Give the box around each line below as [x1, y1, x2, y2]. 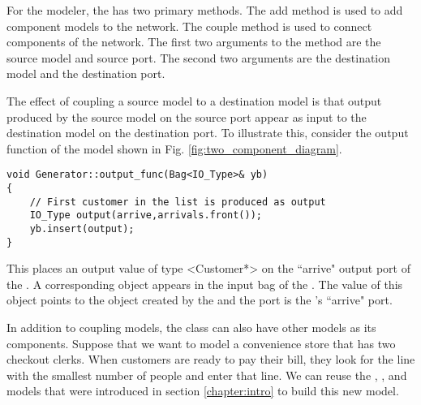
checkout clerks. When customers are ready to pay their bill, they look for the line [6, 351, 415, 368]
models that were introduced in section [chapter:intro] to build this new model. [6, 382, 399, 399]
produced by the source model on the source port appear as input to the [6, 108, 367, 125]
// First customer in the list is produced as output [29, 196, 326, 208]
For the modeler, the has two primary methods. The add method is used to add [6, 2, 403, 18]
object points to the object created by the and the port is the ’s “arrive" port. [6, 291, 393, 308]
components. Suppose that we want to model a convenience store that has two [6, 334, 396, 351]
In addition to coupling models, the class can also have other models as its [6, 319, 376, 336]
